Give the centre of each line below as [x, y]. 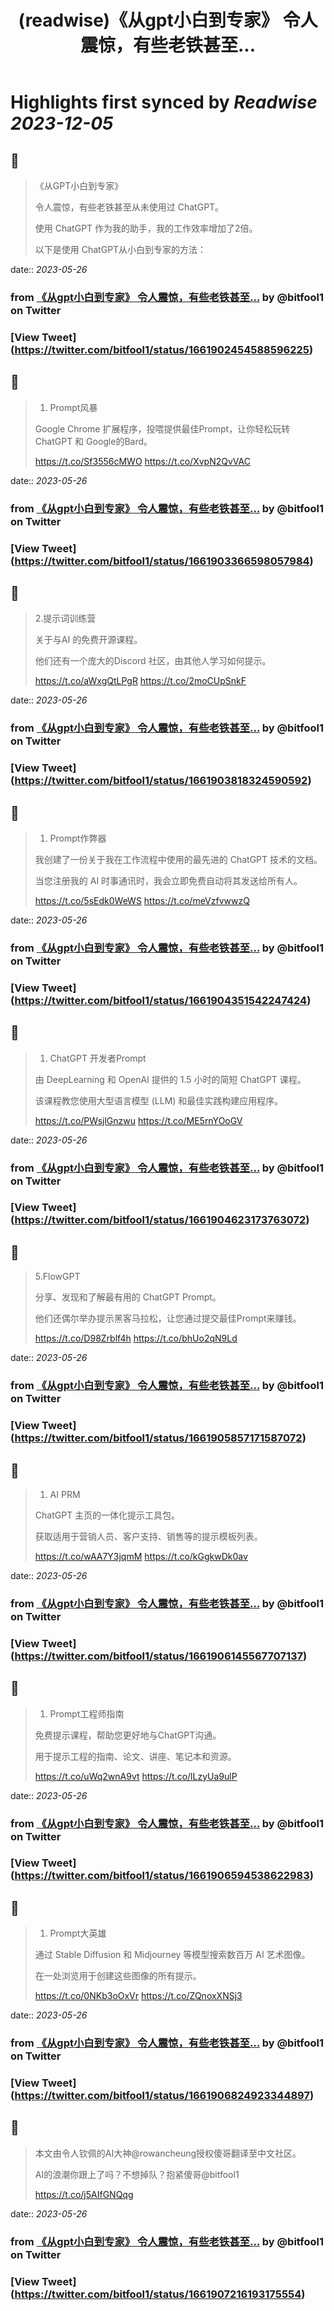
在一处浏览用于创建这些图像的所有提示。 [118, 1976]
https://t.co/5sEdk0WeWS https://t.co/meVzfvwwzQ [142, 900]
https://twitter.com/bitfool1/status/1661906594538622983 [162, 1876]
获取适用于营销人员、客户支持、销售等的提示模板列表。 [148, 1536]
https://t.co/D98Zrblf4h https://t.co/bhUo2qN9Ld [136, 1338]
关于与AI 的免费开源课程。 [88, 640]
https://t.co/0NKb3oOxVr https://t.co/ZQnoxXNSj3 [138, 1996]
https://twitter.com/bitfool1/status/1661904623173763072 [160, 1220]
